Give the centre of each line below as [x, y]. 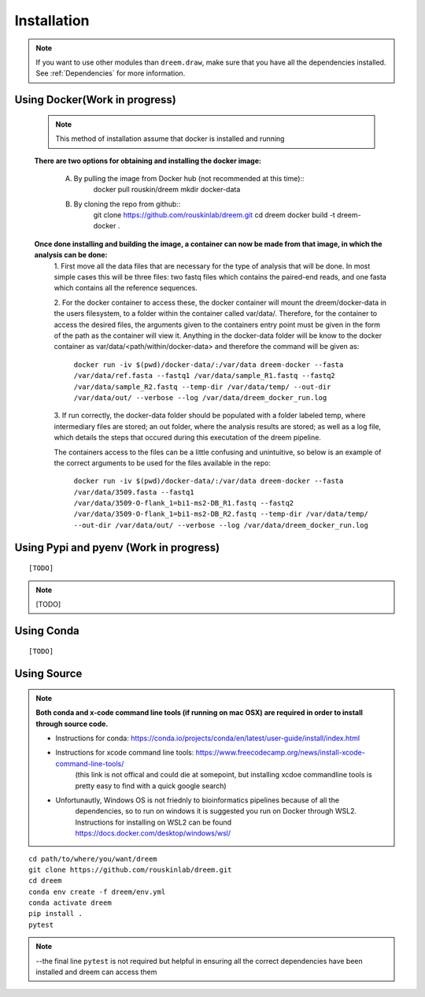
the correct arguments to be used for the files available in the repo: [163, 463]
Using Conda [47, 630]
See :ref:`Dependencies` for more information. [111, 73]
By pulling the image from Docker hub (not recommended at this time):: [189, 178]
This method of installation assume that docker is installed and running [170, 139]
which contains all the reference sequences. [126, 288]
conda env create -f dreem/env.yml [97, 891]
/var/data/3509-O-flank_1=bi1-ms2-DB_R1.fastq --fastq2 [184, 503]
